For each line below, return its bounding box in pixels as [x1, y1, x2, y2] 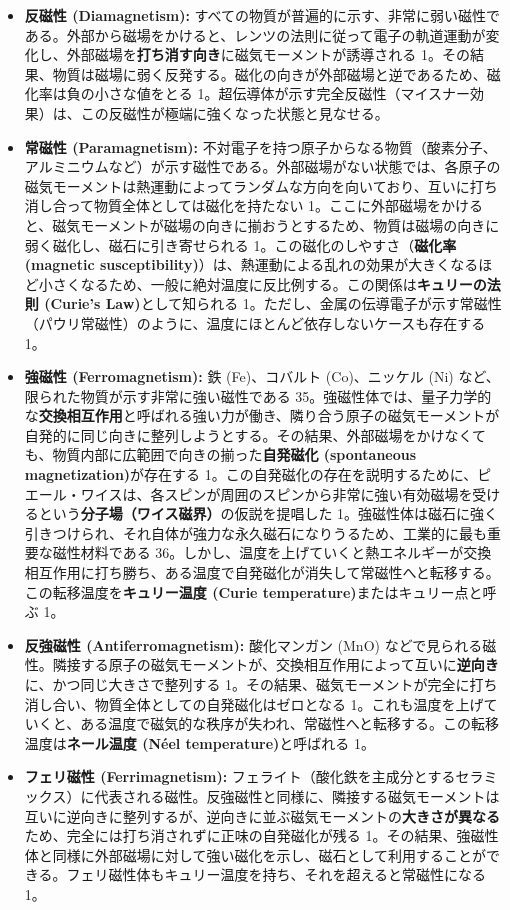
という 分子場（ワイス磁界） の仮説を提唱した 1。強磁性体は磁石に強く [38, 503, 499, 524]
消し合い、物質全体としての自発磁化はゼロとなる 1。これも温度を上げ [24, 693, 484, 714]
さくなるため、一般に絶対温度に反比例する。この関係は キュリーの [52, 273, 487, 294]
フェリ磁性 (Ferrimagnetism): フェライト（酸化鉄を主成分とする [24, 766, 456, 787]
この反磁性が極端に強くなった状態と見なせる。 [80, 102, 389, 123]
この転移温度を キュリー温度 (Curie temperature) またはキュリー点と [24, 581, 483, 602]
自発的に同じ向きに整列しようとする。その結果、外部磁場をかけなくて [24, 424, 486, 445]
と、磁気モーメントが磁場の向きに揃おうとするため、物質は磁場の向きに [24, 214, 500, 235]
